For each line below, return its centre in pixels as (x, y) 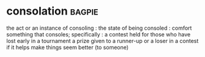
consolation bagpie (52, 11)
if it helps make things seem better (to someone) (68, 47)
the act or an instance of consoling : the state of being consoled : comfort (99, 28)
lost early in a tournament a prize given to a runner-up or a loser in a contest (102, 41)
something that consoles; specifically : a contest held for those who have (99, 34)
